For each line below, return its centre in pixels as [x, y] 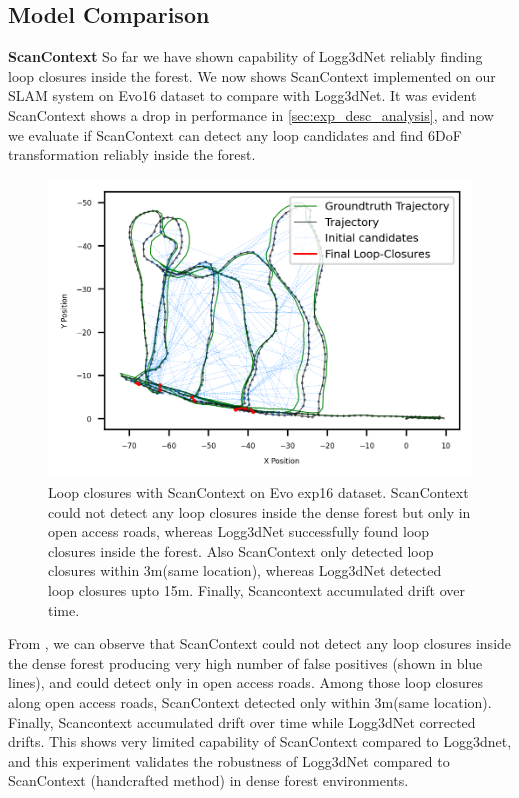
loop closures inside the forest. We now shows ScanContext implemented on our [252, 75]
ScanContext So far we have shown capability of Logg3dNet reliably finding [245, 56]
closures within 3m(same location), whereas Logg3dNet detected [245, 570]
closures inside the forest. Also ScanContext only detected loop [241, 550]
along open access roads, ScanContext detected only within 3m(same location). [250, 701]
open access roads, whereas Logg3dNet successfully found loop [239, 531]
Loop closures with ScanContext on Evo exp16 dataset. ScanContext [258, 492]
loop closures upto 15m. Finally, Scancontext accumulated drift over [256, 590]
